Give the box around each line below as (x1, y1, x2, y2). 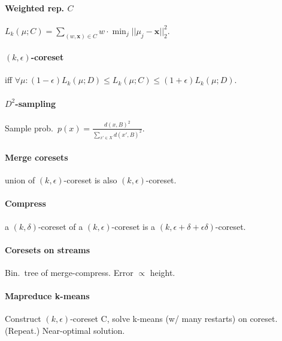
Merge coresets (5, 151, 68, 164)
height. (150, 266, 175, 279)
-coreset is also (63, 174, 117, 186)
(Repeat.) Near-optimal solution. (5, 324, 125, 337)
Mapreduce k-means (5, 290, 90, 302)
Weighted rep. (5, 1, 65, 14)
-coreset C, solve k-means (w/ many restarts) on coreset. (70, 312, 278, 325)
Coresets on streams (5, 243, 90, 256)
